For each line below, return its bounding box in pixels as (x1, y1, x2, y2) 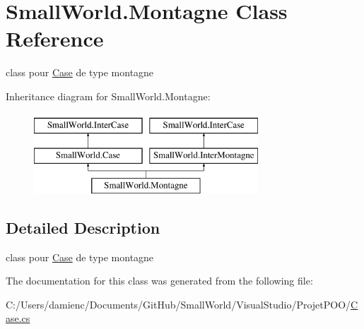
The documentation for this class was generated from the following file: (6, 273, 313, 288)
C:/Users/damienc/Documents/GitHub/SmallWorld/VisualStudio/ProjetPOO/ (6, 297, 351, 311)
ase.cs (6, 311, 30, 325)
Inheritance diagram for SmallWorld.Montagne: (6, 88, 211, 103)
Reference (6, 24, 104, 53)
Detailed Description (6, 216, 160, 238)
